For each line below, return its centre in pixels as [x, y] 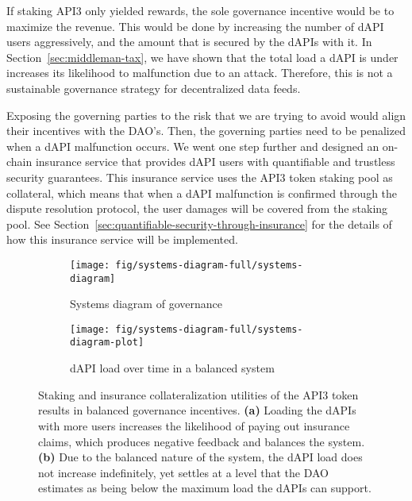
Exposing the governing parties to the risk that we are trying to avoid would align [206, 115]
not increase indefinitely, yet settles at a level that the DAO [183, 472]
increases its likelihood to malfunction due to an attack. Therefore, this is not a [200, 73]
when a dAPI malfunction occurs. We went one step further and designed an [193, 146]
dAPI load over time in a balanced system [172, 368]
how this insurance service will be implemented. [122, 239]
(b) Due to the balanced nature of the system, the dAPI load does [200, 457]
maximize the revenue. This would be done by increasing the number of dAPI [195, 26]
